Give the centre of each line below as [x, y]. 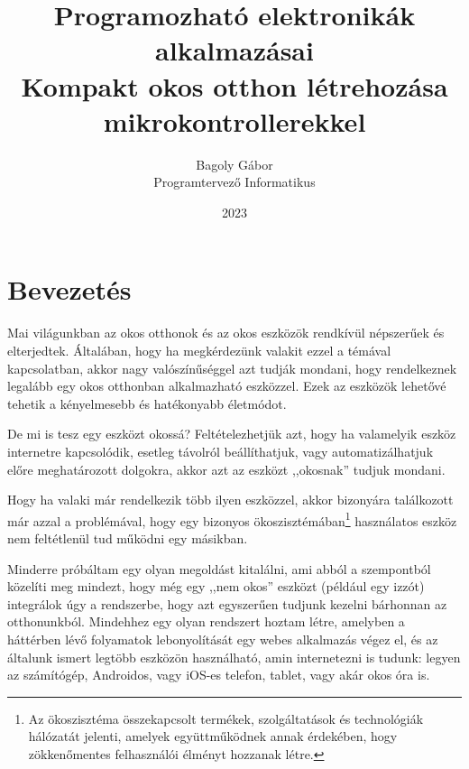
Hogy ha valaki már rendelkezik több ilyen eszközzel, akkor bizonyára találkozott [230, 500]
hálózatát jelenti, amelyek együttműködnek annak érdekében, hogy [213, 736]
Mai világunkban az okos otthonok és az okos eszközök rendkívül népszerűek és [226, 333]
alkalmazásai [234, 50]
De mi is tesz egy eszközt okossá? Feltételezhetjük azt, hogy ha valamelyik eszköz [232, 434]
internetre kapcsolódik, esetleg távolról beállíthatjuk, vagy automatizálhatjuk [221, 451]
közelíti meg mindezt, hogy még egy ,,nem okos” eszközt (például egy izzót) [216, 586]
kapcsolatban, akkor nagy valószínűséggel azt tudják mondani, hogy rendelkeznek [232, 368]
